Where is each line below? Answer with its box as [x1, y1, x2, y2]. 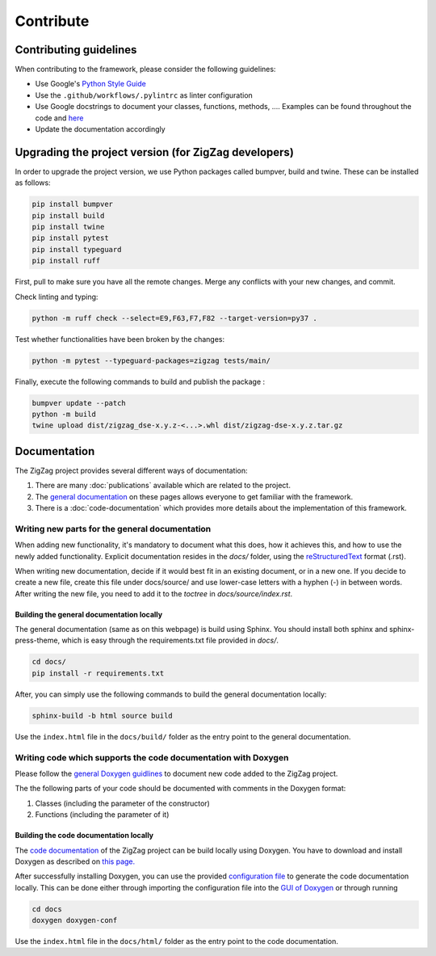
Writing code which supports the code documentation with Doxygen [15, 752, 289, 763]
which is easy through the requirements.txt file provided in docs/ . [61, 635, 279, 646]
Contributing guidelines [15, 43, 137, 57]
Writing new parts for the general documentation [15, 523, 212, 534]
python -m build [31, 409, 97, 419]
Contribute [15, 12, 90, 30]
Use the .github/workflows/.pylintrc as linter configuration [35, 90, 254, 100]
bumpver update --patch [31, 398, 127, 407]
